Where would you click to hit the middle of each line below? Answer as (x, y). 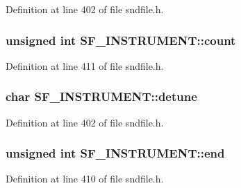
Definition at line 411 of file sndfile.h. (85, 65)
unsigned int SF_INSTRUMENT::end (115, 153)
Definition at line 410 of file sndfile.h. (85, 179)
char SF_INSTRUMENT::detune (101, 96)
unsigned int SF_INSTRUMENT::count (121, 40)
